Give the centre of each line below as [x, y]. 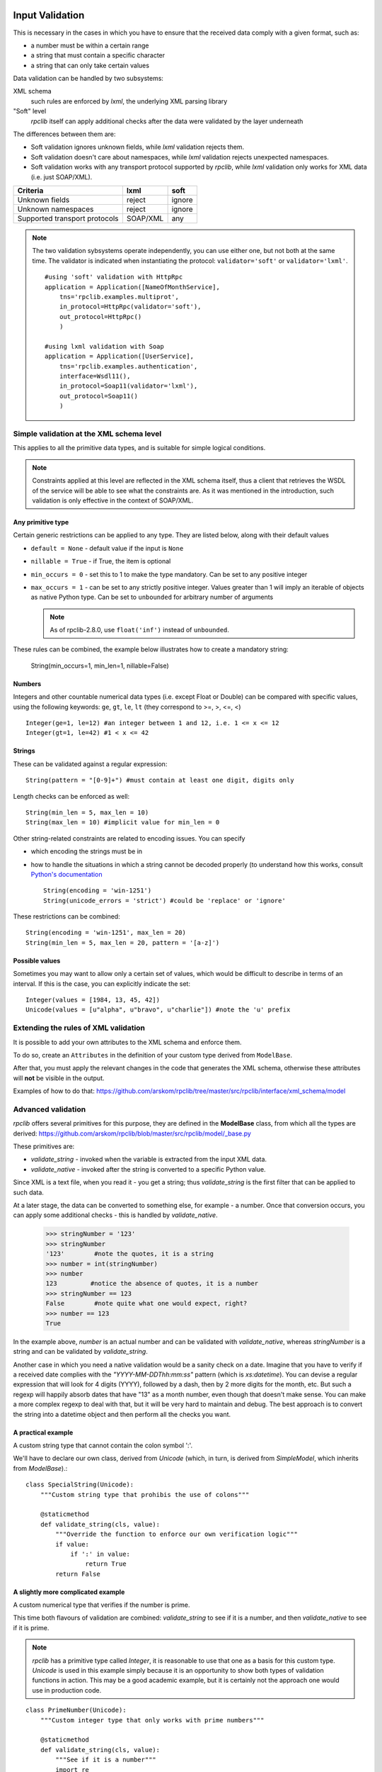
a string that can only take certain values [90, 65]
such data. [28, 1192]
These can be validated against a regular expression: [90, 764]
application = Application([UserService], [120, 357]
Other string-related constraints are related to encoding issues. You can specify [129, 838]
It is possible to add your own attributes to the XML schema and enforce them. [127, 1042]
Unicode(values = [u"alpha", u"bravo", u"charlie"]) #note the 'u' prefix [158, 1010]
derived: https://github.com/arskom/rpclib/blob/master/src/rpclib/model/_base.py [132, 1133]
